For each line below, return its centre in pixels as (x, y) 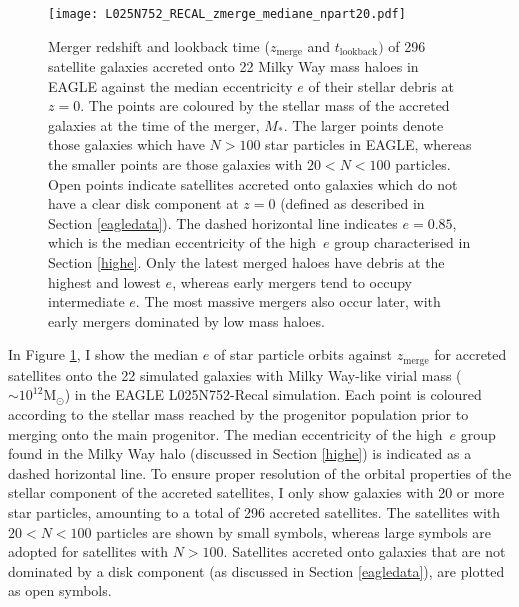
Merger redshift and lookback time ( (159, 45)
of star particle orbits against (303, 354)
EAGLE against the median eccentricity (170, 85)
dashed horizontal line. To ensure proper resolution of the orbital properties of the (260, 472)
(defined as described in (352, 203)
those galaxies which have (126, 144)
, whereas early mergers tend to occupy (292, 281)
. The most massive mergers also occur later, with (288, 301)
